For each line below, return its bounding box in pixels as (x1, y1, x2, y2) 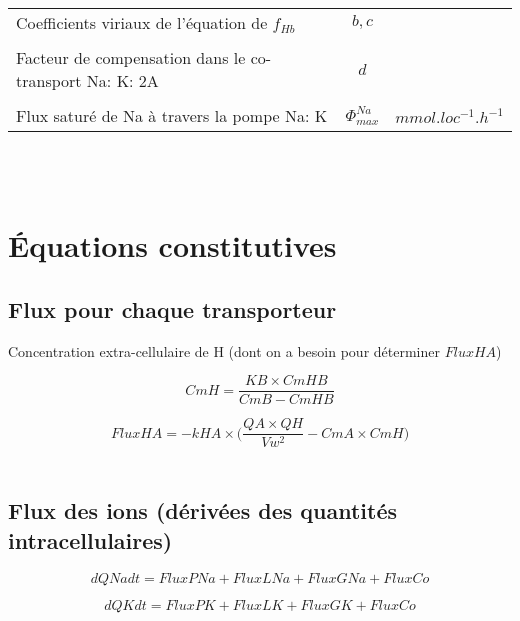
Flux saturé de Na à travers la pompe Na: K (16, 104, 328, 127)
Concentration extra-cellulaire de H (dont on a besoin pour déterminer (8, 340, 440, 361)
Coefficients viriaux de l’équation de (16, 11, 268, 34)
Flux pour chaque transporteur (8, 293, 337, 324)
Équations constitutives (8, 225, 337, 266)
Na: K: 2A (86, 69, 159, 92)
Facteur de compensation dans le (16, 46, 246, 69)
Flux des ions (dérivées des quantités (8, 495, 398, 526)
